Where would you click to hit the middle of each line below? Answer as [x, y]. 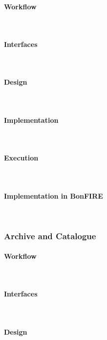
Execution [21, 158]
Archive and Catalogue [50, 236]
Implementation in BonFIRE [53, 195]
